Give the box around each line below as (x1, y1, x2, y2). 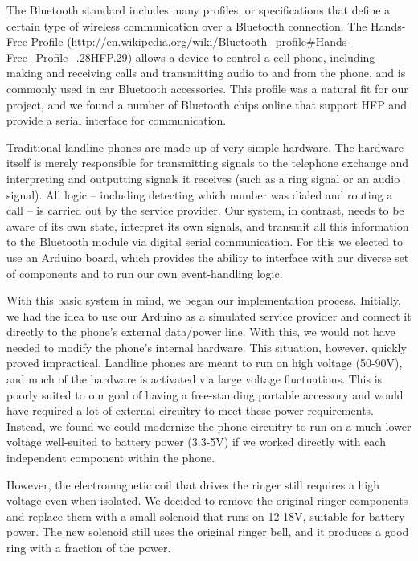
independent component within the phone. (6, 449, 215, 466)
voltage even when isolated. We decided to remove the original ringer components (6, 492, 408, 509)
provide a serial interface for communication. (6, 112, 227, 129)
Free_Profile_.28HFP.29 (6, 48, 128, 65)
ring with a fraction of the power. (6, 539, 171, 555)
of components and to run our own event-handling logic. (6, 264, 283, 281)
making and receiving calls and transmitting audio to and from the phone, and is (6, 64, 406, 81)
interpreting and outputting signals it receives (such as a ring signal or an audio (6, 170, 400, 186)
